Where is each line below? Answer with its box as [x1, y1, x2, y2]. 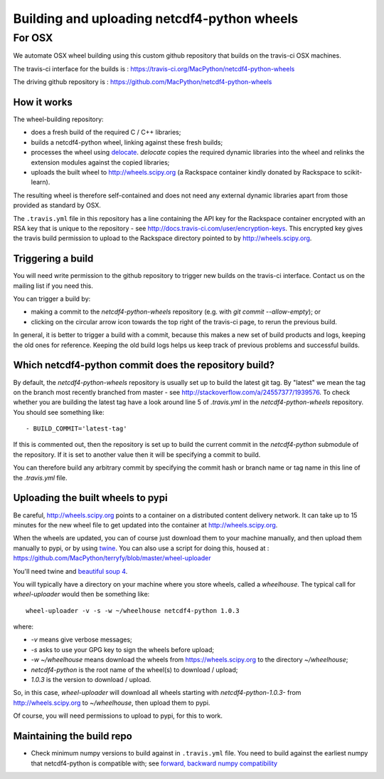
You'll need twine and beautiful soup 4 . [13, 567, 128, 575]
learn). [31, 178, 50, 187]
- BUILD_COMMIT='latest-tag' [26, 425, 127, 433]
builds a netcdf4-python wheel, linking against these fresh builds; [31, 138, 223, 146]
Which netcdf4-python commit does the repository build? [13, 359, 275, 371]
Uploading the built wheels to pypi [13, 492, 168, 504]
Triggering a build [13, 253, 94, 265]
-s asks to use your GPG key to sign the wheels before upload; [31, 645, 215, 654]
